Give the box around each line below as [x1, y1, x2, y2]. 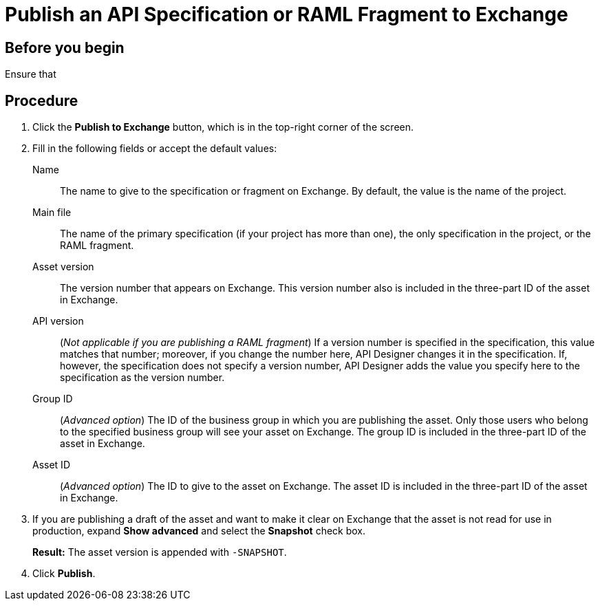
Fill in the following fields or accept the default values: [32, 142, 277, 155]
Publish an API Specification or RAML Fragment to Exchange [5, 3, 568, 26]
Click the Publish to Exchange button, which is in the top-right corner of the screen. [32, 121, 414, 133]
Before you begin [5, 39, 125, 56]
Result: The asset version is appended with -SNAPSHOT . [32, 546, 287, 559]
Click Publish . [32, 567, 96, 580]
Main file [32, 206, 72, 219]
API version [32, 315, 84, 327]
